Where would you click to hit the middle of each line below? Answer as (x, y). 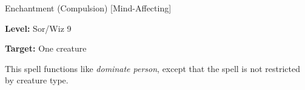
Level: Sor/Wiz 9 (38, 28)
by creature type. (37, 80)
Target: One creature (46, 48)
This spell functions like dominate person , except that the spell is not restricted (153, 68)
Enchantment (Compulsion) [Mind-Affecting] (88, 8)
